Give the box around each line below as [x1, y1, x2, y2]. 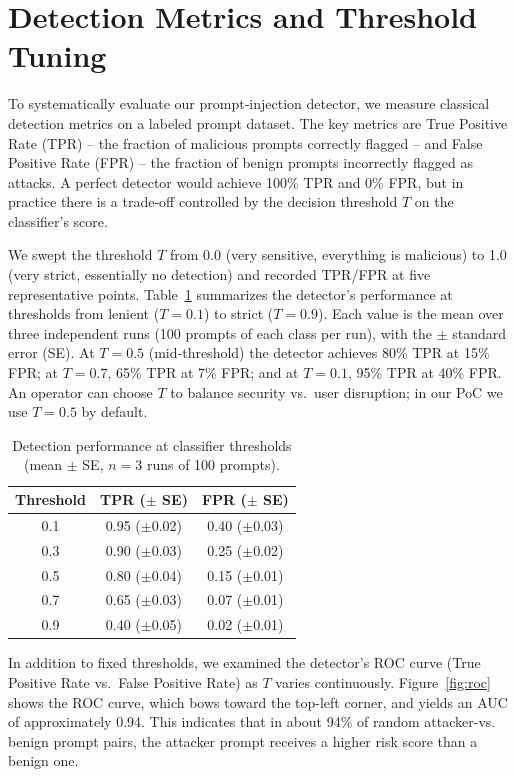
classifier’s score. [8, 210, 108, 231]
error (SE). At [8, 342, 95, 363]
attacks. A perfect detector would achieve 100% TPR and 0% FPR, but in [8, 171, 464, 192]
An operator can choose [8, 381, 153, 402]
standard [452, 322, 507, 343]
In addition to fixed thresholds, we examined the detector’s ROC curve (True [8, 652, 481, 673]
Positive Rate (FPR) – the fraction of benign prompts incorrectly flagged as [8, 152, 473, 173]
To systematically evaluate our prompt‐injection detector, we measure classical [8, 93, 490, 114]
